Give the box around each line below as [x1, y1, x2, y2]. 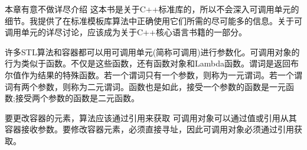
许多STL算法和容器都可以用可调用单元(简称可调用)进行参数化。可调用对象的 [5, 45, 300, 58]
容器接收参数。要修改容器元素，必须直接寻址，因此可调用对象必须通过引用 [5, 123, 294, 135]
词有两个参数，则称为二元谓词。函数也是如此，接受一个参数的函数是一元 [5, 80, 286, 92]
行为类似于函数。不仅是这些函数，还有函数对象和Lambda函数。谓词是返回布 [5, 57, 299, 69]
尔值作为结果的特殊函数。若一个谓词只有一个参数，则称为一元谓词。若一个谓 [5, 68, 302, 81]
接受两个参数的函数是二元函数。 [15, 92, 139, 104]
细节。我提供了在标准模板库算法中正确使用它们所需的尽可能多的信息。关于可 [5, 14, 302, 26]
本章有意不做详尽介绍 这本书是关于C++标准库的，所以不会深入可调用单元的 [5, 3, 299, 15]
